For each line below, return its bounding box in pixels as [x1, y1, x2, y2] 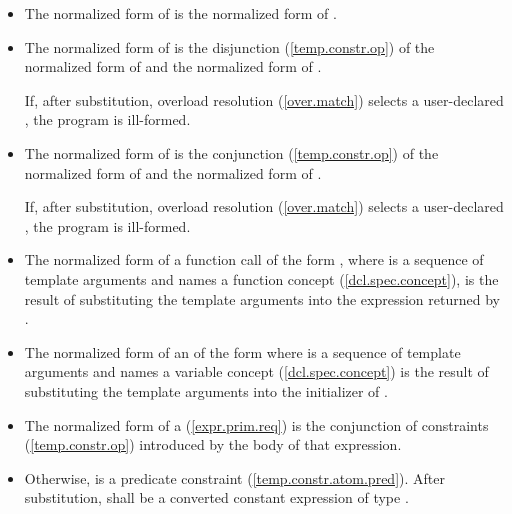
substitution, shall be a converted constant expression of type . [24, 487, 409, 508]
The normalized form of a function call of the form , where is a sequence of [24, 249, 484, 270]
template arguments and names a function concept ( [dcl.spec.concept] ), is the [24, 268, 499, 289]
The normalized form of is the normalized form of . [24, 3, 337, 23]
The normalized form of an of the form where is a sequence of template [24, 341, 461, 362]
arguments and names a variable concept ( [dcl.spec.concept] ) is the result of [24, 361, 489, 382]
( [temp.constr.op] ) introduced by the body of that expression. [24, 434, 402, 455]
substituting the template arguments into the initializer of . [24, 380, 388, 401]
